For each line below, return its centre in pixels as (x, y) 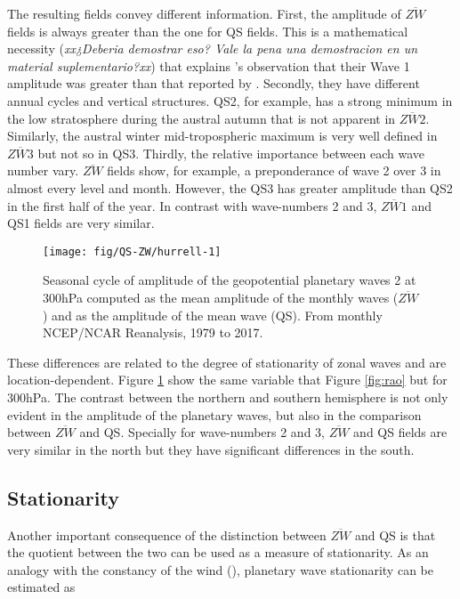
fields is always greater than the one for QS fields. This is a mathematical (208, 31)
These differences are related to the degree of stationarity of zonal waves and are (227, 362)
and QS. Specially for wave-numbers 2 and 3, (202, 432)
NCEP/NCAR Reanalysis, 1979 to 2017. (153, 332)
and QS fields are (400, 432)
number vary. (43, 170)
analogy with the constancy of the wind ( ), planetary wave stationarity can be (220, 569)
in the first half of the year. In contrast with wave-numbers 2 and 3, (192, 205)
